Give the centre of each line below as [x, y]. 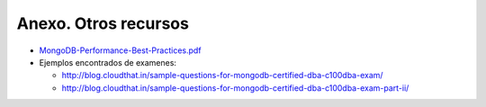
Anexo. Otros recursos [103, 23]
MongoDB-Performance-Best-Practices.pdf [120, 50]
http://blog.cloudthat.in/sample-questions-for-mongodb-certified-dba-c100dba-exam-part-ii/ [235, 88]
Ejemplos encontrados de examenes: [108, 62]
